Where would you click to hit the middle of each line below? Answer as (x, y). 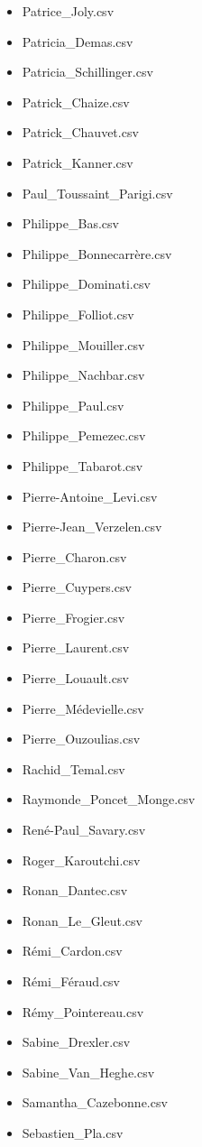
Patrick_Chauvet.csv (80, 132)
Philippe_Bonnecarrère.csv (97, 253)
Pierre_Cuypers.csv (77, 587)
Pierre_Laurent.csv (76, 647)
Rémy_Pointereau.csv (83, 1011)
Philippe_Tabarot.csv (83, 465)
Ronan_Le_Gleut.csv (82, 920)
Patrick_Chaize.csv (76, 102)
